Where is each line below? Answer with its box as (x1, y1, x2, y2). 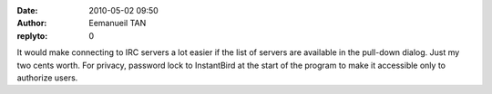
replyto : (16, 30, 48, 41)
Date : (16, 5, 38, 15)
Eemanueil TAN (88, 18, 147, 29)
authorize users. (16, 72, 78, 83)
